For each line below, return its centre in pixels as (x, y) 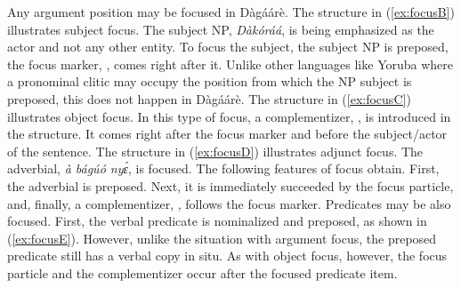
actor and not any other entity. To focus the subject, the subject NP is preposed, (228, 47)
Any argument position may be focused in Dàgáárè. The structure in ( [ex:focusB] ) (231, 12)
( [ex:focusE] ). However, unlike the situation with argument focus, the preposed (222, 238)
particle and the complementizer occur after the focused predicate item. (202, 272)
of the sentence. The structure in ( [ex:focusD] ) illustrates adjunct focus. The (215, 151)
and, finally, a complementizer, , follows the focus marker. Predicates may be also (229, 203)
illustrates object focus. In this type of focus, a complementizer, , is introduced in (229, 116)
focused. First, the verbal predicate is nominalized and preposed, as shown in (217, 221)
